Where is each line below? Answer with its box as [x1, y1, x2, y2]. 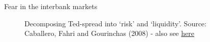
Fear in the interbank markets [4, 1, 98, 11]
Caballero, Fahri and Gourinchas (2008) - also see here [24, 28, 194, 38]
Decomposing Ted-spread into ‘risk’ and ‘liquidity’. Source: [24, 18, 206, 28]
